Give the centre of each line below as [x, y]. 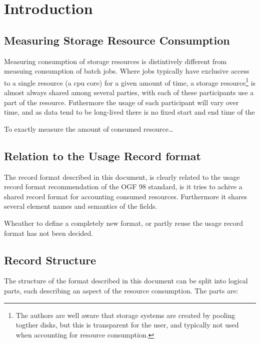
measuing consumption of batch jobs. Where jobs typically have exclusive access [127, 71]
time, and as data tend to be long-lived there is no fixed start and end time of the [129, 112]
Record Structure [50, 260]
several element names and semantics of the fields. [81, 206]
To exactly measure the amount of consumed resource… [89, 128]
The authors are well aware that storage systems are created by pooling [125, 315]
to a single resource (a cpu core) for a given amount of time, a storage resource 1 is [130, 82]
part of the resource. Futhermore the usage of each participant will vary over [121, 102]
